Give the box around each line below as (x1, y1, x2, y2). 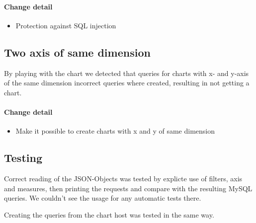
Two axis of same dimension (4, 44, 151, 60)
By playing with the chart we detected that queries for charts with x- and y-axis (4, 68, 249, 78)
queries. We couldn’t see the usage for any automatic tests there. (4, 193, 201, 203)
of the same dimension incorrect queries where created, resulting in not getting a (4, 77, 250, 88)
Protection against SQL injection (15, 20, 116, 30)
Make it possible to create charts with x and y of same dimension (15, 126, 215, 136)
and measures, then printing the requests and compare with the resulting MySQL (4, 183, 253, 193)
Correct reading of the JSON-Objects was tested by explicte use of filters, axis (4, 173, 243, 183)
